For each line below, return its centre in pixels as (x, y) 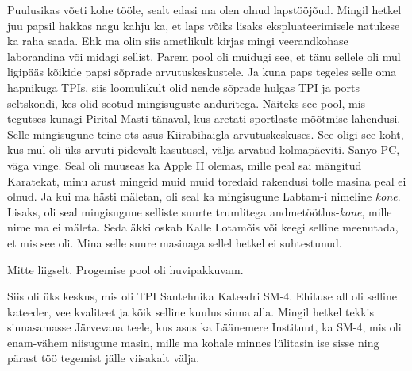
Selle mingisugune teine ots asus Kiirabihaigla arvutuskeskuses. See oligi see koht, (206, 134)
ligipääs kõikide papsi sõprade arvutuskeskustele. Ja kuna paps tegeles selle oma (202, 72)
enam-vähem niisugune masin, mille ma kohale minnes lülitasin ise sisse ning (193, 342)
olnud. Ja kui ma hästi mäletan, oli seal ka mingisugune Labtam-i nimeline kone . (204, 196)
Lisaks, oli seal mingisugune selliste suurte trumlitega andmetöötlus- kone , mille (200, 211)
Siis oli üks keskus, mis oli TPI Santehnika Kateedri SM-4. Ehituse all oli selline (202, 296)
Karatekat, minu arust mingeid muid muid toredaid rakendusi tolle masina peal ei (207, 180)
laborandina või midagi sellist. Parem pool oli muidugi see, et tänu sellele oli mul (204, 56)
